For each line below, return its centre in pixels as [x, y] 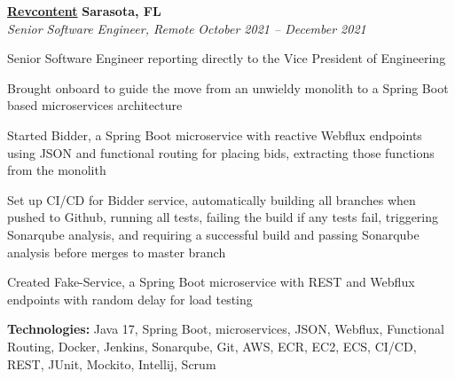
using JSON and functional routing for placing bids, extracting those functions [221, 152]
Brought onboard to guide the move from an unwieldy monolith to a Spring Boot [228, 87]
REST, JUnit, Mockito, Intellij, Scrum [112, 363]
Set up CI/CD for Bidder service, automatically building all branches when [212, 199]
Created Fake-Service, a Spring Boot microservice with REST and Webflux [211, 282]
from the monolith [57, 170]
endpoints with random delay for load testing [130, 299]
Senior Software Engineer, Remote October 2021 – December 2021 [187, 28]
